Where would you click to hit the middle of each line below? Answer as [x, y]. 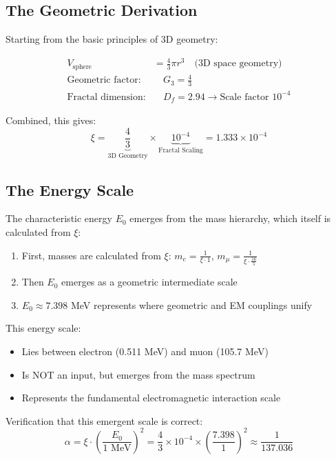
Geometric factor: [104, 80]
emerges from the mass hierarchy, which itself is [230, 218]
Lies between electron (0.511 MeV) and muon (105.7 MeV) [145, 351]
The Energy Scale [70, 189]
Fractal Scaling [181, 151]
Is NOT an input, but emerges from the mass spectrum [138, 374]
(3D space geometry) [238, 64]
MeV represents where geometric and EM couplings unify [191, 304]
